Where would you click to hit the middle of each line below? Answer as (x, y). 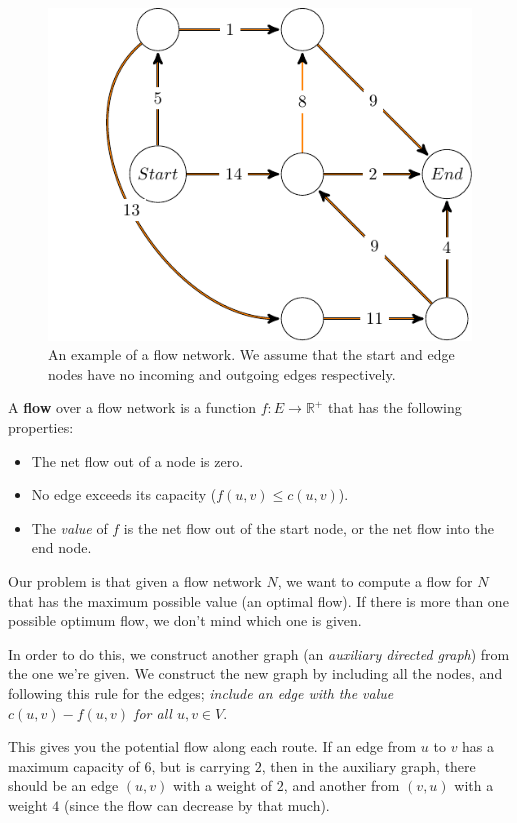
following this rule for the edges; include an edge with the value (201, 692)
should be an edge (63, 785)
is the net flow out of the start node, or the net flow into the (308, 527)
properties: (41, 427)
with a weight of (222, 785)
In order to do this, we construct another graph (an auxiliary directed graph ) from (259, 653)
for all (153, 712)
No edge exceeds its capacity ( (124, 494)
